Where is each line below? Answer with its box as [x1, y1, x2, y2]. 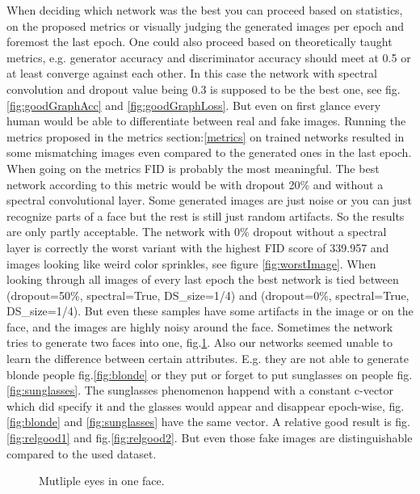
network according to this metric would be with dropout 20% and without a [6, 175, 384, 192]
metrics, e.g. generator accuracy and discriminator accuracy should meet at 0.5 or [6, 49, 411, 65]
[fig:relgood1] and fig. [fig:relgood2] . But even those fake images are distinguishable [6, 429, 413, 446]
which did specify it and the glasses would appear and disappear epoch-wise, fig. [6, 397, 405, 414]
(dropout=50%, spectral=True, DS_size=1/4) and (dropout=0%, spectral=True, [6, 286, 409, 303]
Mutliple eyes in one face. [39, 472, 165, 489]
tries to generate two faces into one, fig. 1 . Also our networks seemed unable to [6, 334, 393, 351]
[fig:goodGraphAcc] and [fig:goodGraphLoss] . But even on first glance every [6, 96, 381, 113]
